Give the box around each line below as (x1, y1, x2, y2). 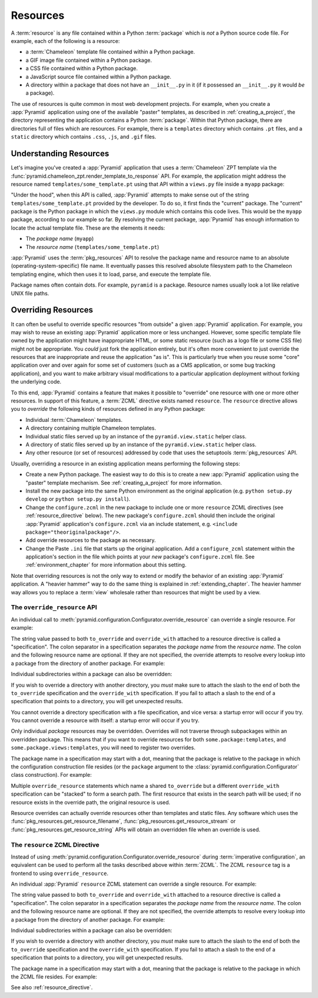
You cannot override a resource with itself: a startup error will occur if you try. (11, 717, 200, 724)
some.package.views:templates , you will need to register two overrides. (11, 744, 196, 751)
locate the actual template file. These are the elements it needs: (11, 224, 165, 231)
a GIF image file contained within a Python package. (25, 56, 153, 64)
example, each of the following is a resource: (11, 37, 120, 44)
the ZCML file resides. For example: (11, 973, 97, 980)
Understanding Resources (11, 149, 110, 159)
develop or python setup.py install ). (25, 495, 131, 503)
